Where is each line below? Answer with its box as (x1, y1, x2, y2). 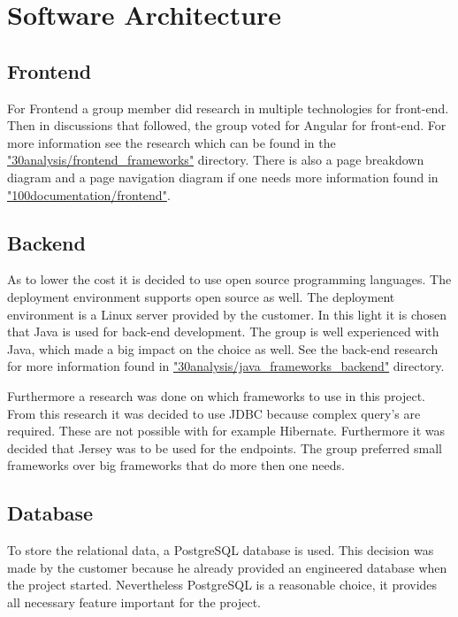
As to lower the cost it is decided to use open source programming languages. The (7, 270, 452, 289)
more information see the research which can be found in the (7, 133, 336, 151)
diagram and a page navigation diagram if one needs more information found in (7, 167, 439, 186)
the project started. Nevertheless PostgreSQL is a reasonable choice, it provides (7, 575, 438, 594)
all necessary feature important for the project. (7, 592, 261, 611)
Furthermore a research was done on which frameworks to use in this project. (7, 386, 425, 405)
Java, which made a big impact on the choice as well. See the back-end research (7, 339, 439, 358)
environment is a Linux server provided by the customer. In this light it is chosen (7, 305, 447, 323)
